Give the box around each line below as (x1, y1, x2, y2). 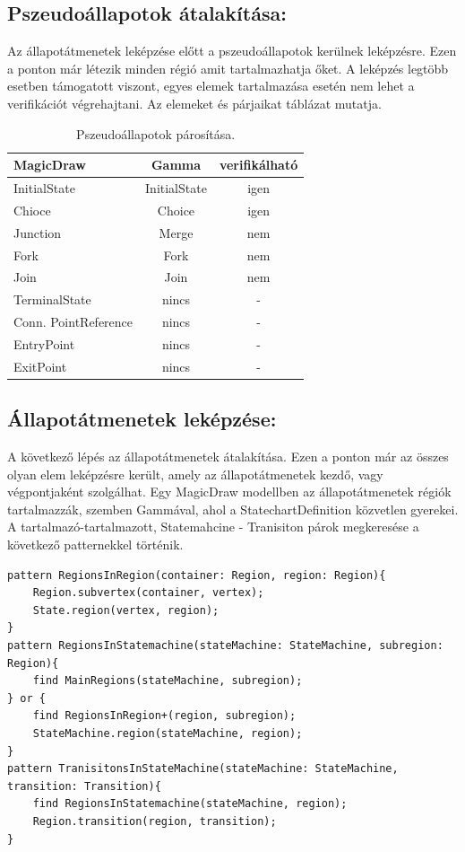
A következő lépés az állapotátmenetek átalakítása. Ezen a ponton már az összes (7, 447, 449, 466)
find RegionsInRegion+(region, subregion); (32, 709, 297, 723)
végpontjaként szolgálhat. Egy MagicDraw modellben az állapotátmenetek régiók (7, 482, 452, 501)
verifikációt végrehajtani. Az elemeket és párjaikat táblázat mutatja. (7, 93, 382, 112)
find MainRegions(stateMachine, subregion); (32, 674, 303, 688)
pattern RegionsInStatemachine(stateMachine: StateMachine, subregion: (7, 639, 443, 652)
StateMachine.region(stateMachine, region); (32, 726, 303, 740)
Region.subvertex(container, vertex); (32, 586, 264, 600)
